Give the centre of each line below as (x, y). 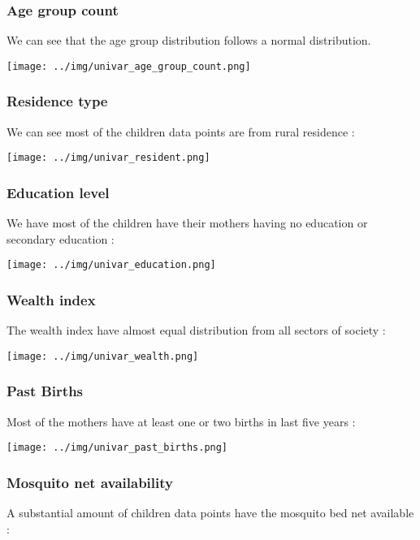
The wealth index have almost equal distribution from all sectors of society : (196, 330)
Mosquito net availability (90, 482)
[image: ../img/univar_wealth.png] (103, 356)
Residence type (57, 101)
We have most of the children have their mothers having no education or (187, 223)
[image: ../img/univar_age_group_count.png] (129, 66)
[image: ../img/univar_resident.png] (108, 158)
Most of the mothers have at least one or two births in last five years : (181, 421)
